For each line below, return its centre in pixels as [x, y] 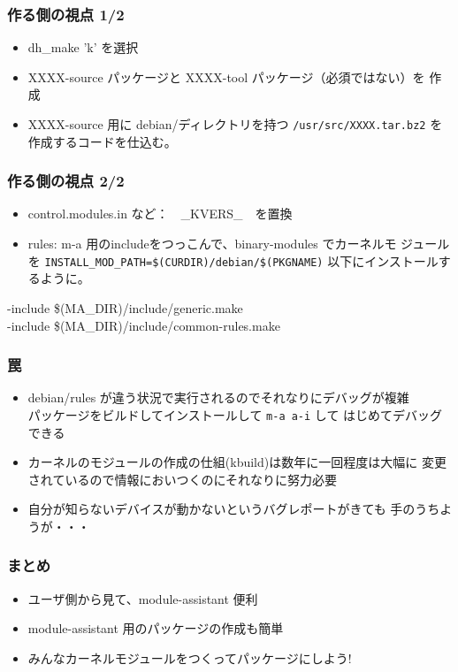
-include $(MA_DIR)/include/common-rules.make [144, 325]
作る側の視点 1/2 [66, 14]
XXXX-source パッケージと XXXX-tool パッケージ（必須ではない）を [226, 76]
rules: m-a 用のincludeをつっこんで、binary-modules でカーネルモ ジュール [239, 244]
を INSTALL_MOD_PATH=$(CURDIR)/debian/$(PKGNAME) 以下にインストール [233, 260]
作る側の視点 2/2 [66, 181]
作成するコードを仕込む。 [102, 141]
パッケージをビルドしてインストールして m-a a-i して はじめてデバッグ [235, 414]
